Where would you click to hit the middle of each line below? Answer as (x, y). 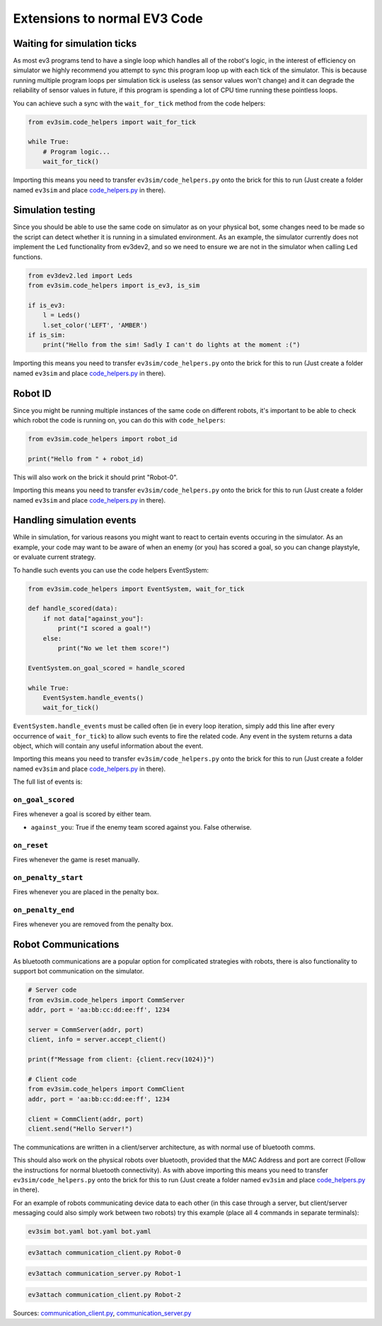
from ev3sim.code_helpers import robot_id (103, 439)
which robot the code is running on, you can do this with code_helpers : (119, 421)
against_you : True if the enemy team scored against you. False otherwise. (141, 827)
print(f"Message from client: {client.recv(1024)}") (121, 1059)
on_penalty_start (48, 878)
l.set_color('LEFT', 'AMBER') (95, 325)
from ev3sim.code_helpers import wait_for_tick (112, 122)
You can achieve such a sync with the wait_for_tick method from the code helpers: (139, 103)
